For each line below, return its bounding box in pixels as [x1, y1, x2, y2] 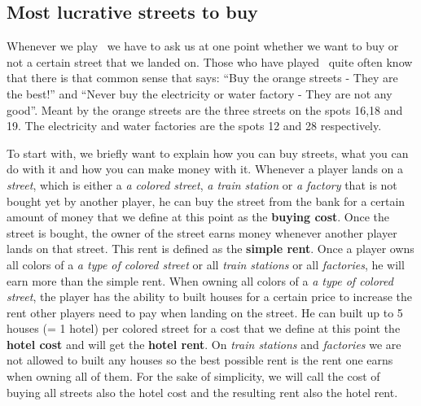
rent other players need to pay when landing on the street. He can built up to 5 [7, 303, 403, 321]
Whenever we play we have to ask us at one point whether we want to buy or [7, 37, 399, 55]
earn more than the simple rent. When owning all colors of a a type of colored [7, 272, 393, 289]
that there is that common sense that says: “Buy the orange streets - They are [7, 69, 398, 86]
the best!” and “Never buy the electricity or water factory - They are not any [7, 85, 392, 102]
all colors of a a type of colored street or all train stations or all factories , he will [7, 255, 405, 273]
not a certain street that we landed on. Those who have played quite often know [7, 53, 413, 70]
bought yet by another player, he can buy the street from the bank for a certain [7, 192, 406, 209]
